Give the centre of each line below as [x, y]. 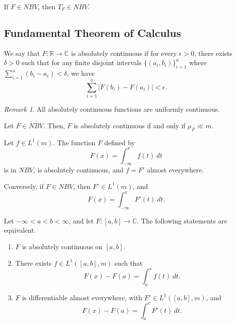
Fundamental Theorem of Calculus [93, 32]
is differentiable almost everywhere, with [82, 297]
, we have [81, 73]
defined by [119, 142]
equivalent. [20, 230]
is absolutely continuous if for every [124, 53]
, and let [81, 220]
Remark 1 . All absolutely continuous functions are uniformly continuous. [112, 109]
